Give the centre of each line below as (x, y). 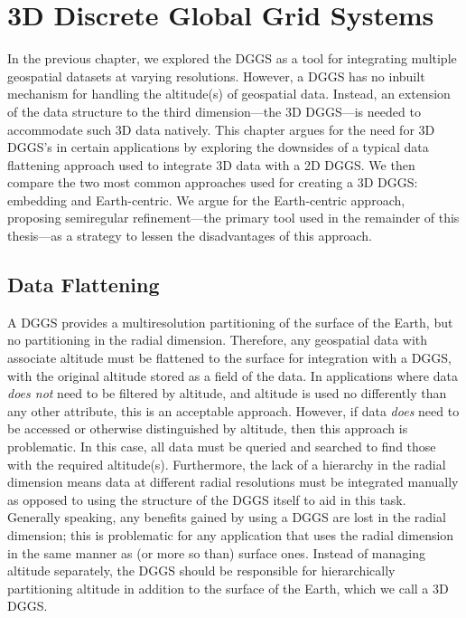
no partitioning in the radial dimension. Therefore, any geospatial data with (218, 340)
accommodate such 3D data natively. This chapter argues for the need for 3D (221, 129)
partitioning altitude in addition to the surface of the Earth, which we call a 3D (228, 588)
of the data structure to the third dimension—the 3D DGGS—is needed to (214, 111)
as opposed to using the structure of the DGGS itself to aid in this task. (207, 499)
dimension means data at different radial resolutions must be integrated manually (233, 482)
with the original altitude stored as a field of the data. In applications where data (233, 375)
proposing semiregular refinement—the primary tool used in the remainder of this (233, 218)
